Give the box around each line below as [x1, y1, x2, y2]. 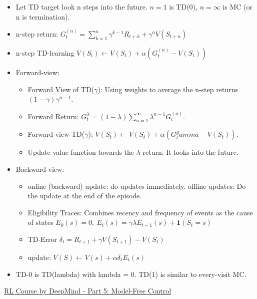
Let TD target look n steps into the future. [15, 2, 147, 12]
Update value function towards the [27, 147, 134, 157]
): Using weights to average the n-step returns [97, 84, 238, 94]
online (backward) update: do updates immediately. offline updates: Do [27, 180, 246, 191]
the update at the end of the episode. [27, 190, 142, 201]
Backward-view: [15, 163, 64, 174]
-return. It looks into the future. [140, 147, 238, 157]
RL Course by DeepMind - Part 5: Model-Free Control [4, 285, 171, 296]
